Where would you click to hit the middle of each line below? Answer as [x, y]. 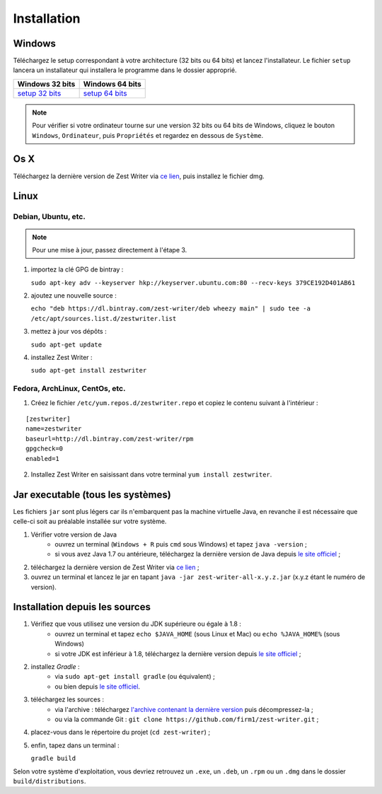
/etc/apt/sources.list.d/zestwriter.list [104, 319]
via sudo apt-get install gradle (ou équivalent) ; [135, 677]
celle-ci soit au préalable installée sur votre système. [90, 521]
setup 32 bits [39, 93]
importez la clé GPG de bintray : [77, 269]
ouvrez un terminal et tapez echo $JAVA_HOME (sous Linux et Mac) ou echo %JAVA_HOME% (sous [197, 634]
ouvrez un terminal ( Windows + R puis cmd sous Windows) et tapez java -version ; [181, 544]
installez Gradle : [56, 667]
